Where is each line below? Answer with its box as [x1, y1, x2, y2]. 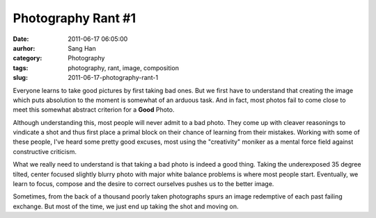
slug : [13, 74, 28, 82]
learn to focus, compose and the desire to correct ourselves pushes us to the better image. [13, 180, 274, 188]
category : [13, 54, 42, 62]
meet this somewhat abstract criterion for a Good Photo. [13, 106, 175, 114]
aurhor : [13, 44, 36, 52]
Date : [13, 35, 29, 43]
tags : [13, 63, 29, 72]
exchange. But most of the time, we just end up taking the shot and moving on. [13, 202, 239, 210]
